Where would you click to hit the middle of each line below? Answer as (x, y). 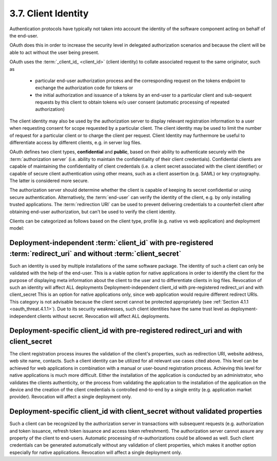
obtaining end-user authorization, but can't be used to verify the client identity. (93, 212)
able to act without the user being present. (54, 52)
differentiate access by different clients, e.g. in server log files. (75, 143)
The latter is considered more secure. (49, 181)
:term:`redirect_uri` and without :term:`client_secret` (95, 254)
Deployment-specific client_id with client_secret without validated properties (136, 412)
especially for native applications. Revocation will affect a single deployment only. (96, 452)
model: (17, 228)
